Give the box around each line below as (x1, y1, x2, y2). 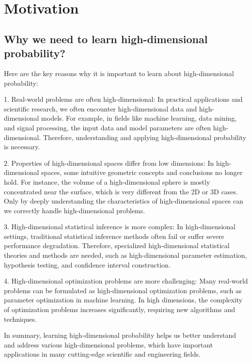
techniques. (4, 314, 37, 324)
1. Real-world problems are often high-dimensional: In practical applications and (4, 94, 243, 104)
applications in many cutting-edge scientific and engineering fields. (4, 349, 201, 359)
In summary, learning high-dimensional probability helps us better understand (4, 330, 236, 340)
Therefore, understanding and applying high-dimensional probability (43, 132, 246, 142)
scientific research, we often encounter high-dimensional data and (4, 103, 197, 113)
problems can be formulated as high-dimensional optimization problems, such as (4, 285, 242, 295)
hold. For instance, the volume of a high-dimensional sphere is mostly (4, 176, 210, 187)
